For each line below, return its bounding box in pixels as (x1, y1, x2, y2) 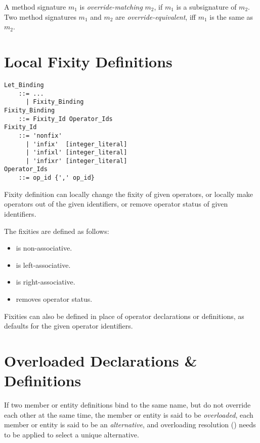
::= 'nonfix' (18, 132, 62, 139)
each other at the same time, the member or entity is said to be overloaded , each (4, 409, 253, 420)
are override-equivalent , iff (115, 11, 196, 22)
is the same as (209, 11, 253, 22)
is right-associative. (16, 276, 75, 287)
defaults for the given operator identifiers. (4, 320, 133, 331)
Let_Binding (4, 81, 44, 89)
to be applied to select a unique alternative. (4, 429, 139, 439)
